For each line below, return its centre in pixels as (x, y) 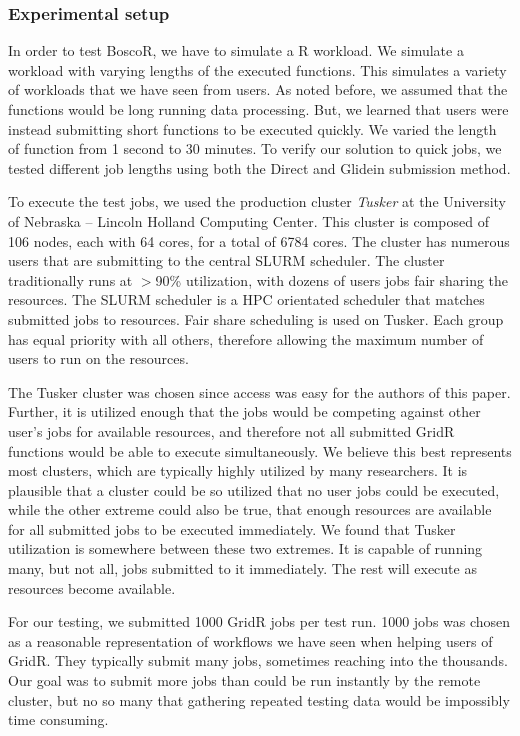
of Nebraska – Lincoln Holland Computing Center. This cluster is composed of (248, 220)
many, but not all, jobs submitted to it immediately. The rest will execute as (242, 568)
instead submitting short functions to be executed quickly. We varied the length (252, 128)
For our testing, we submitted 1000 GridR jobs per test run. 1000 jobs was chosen (259, 621)
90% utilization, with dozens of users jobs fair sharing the (332, 279)
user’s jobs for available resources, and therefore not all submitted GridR (231, 430)
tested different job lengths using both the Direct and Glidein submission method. (259, 167)
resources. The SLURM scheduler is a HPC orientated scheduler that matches (246, 299)
